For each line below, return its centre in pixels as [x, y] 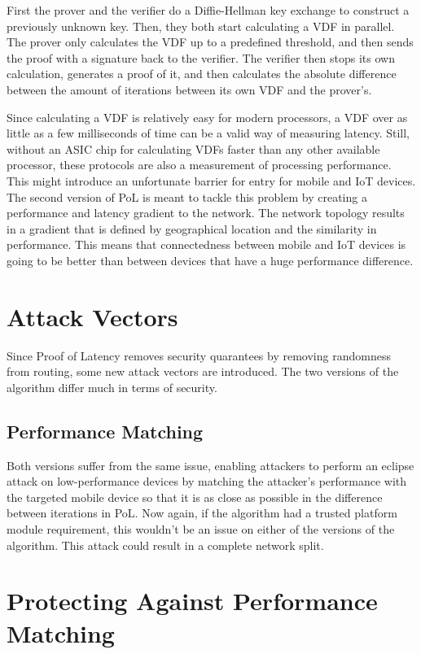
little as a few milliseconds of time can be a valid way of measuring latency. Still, [208, 133]
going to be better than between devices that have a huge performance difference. [210, 260]
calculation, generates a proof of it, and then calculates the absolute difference [202, 74]
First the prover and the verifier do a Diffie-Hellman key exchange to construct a [208, 10]
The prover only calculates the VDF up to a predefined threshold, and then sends [210, 42]
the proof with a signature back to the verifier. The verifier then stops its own [201, 57]
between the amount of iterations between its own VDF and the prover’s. [189, 89]
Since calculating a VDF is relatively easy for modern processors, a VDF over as [207, 117]
